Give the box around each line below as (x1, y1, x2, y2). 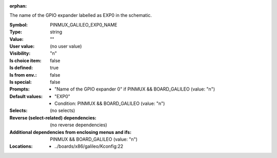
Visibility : (9, 50, 31, 56)
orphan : (9, 3, 27, 9)
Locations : (9, 143, 33, 149)
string (50, 29, 63, 35)
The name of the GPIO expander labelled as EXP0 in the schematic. (9, 12, 152, 18)
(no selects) (50, 107, 75, 114)
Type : (9, 29, 23, 35)
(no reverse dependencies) (50, 122, 107, 128)
